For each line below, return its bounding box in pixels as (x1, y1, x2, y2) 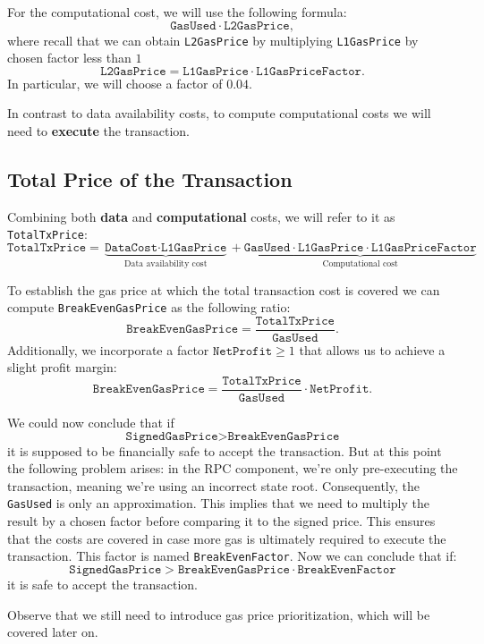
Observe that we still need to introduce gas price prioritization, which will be (7, 605, 430, 623)
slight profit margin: (7, 358, 117, 377)
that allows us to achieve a (299, 340, 446, 359)
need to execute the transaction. (7, 122, 191, 140)
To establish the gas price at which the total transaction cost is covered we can (7, 280, 440, 299)
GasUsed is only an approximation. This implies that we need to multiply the (7, 494, 429, 513)
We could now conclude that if (7, 413, 174, 432)
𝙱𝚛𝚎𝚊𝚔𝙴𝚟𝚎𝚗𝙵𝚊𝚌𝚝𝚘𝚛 (297, 563, 396, 576)
